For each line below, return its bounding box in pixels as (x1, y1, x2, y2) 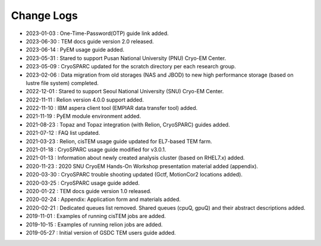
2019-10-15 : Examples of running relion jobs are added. (26, 220, 163, 228)
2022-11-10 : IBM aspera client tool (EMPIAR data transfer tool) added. (26, 105, 198, 112)
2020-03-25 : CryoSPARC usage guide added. (26, 179, 140, 187)
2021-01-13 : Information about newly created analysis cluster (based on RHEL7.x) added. (26, 154, 245, 162)
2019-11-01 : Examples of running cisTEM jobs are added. (26, 213, 166, 220)
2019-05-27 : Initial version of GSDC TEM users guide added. (26, 229, 177, 236)
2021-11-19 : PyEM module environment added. (26, 113, 141, 120)
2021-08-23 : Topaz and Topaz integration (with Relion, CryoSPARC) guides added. (26, 121, 230, 128)
